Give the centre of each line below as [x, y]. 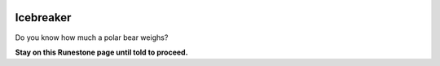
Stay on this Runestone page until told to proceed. [101, 52]
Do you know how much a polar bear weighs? [92, 37]
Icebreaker [43, 18]
